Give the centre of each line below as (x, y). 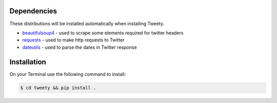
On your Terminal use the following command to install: (68, 74)
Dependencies (33, 11)
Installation (28, 62)
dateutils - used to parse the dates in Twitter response (80, 47)
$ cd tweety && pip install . (58, 88)
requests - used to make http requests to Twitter (74, 40)
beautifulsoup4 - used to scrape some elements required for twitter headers (103, 33)
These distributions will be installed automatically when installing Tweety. (87, 24)
